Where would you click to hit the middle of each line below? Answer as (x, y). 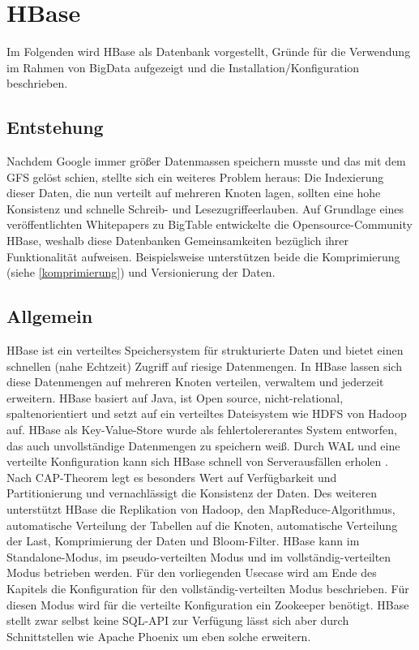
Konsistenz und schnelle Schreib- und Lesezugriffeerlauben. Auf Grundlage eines (205, 208)
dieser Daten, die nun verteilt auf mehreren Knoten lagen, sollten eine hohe (194, 193)
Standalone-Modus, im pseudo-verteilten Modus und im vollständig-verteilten (199, 556)
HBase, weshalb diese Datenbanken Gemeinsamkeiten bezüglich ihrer (178, 241)
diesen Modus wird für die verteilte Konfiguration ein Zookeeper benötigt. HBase (208, 604)
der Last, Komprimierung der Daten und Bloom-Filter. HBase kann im (183, 541)
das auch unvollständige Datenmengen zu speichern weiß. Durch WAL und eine (203, 445)
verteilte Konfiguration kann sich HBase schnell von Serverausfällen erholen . (197, 461)
